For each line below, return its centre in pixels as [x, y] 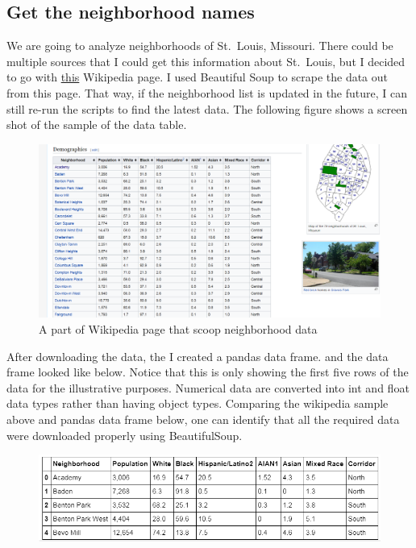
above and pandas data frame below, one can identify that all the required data [203, 419]
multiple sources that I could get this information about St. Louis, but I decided [206, 61]
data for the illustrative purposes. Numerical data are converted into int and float [208, 387]
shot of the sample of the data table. [97, 125]
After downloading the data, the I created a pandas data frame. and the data [198, 356]
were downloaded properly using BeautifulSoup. [125, 435]
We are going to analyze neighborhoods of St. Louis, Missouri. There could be [200, 46]
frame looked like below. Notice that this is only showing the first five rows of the [208, 372]
